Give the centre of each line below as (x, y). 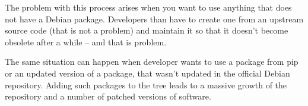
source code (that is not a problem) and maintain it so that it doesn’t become (147, 30)
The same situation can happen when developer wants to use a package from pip (152, 62)
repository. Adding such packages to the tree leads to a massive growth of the (146, 85)
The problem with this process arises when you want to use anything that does (148, 7)
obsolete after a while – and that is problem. (86, 42)
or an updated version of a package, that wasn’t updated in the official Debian (147, 73)
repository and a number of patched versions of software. (108, 96)
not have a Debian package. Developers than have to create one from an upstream (154, 19)
